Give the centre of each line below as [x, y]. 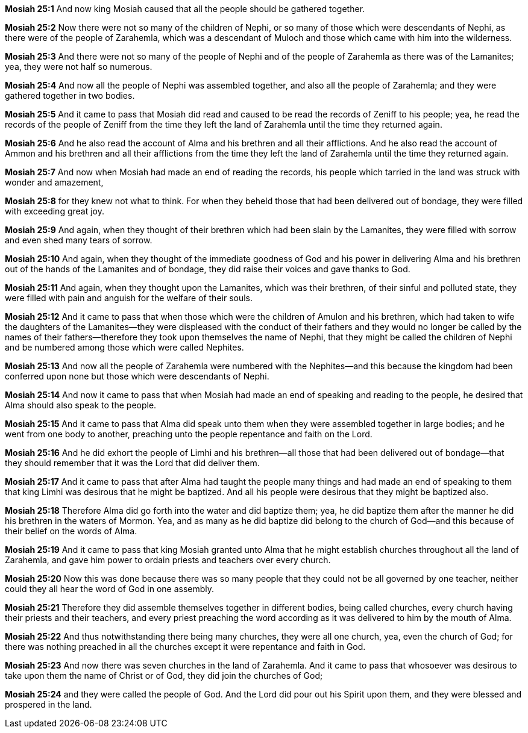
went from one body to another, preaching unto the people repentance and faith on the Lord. [189, 434]
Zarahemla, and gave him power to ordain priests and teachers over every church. [168, 560]
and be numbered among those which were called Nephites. [124, 347]
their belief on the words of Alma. [71, 531]
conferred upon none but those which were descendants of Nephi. [137, 376]
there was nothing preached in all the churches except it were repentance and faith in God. [185, 647]
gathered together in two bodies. [70, 95]
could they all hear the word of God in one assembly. [110, 589]
